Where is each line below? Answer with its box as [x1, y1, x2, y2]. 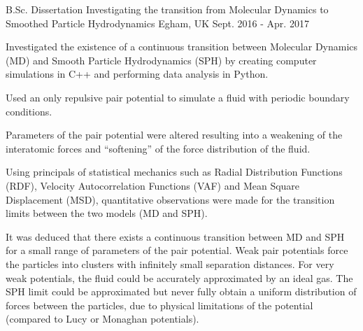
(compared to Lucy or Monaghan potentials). [6, 311, 199, 326]
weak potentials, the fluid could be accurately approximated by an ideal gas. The [6, 270, 353, 285]
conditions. [6, 104, 52, 118]
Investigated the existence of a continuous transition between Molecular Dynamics [6, 39, 358, 54]
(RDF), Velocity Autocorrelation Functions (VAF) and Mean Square [6, 178, 300, 192]
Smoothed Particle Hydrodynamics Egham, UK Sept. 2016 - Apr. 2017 [6, 15, 309, 30]
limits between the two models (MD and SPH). [6, 206, 208, 220]
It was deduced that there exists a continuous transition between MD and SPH [6, 229, 345, 244]
